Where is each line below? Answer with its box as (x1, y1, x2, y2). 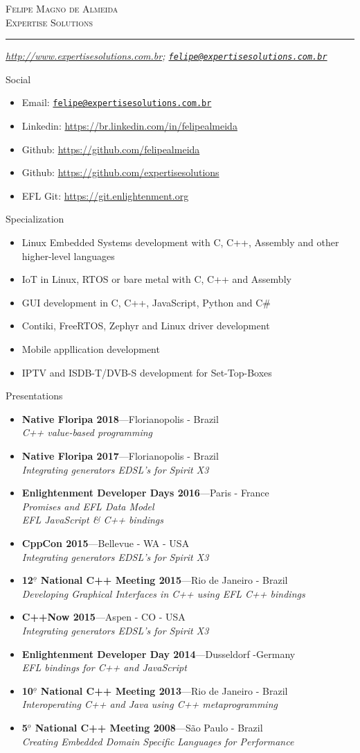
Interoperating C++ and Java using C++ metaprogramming (21, 697, 278, 711)
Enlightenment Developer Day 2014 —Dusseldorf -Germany (21, 646, 296, 661)
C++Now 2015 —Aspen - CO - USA (21, 609, 186, 624)
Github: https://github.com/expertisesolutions (21, 165, 219, 180)
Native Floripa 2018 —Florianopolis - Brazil (21, 411, 219, 426)
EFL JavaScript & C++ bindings (21, 512, 164, 527)
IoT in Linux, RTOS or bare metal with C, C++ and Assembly (21, 272, 291, 286)
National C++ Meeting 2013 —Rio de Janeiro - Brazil (40, 683, 288, 698)
